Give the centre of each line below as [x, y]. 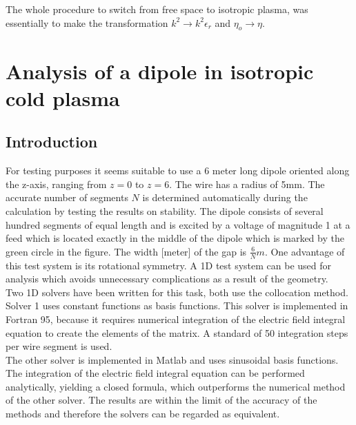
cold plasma [63, 97]
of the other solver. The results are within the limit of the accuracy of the [161, 400]
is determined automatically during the [225, 197]
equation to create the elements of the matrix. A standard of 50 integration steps [177, 332]
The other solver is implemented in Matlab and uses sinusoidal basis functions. [172, 359]
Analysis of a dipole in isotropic [160, 71]
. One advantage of [305, 251]
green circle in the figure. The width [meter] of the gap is [126, 251]
